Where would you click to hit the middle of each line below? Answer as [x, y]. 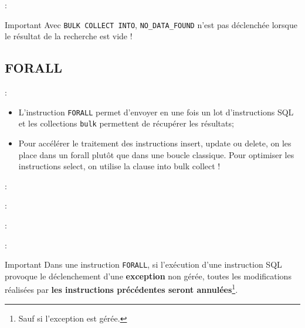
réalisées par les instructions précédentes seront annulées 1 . [121, 289]
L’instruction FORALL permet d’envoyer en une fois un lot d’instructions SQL [156, 112]
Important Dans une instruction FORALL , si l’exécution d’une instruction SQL [143, 264]
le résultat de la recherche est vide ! [69, 36]
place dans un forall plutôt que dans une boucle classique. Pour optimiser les [156, 154]
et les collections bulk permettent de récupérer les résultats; [126, 123]
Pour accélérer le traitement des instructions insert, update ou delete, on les [155, 143]
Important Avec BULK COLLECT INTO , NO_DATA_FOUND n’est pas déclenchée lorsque [151, 24]
